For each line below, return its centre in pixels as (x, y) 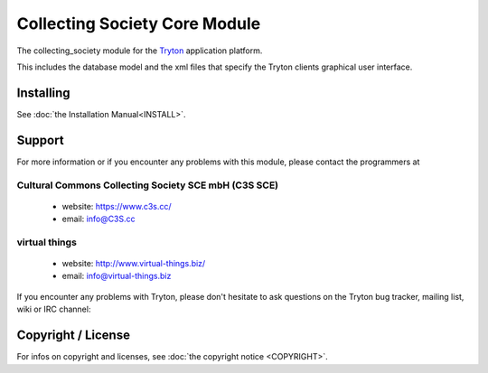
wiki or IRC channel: (54, 309)
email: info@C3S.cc (99, 219)
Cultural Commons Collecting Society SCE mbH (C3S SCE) (148, 185)
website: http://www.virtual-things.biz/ (134, 264)
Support (40, 140)
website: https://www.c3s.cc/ (117, 206)
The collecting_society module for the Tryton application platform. (140, 51)
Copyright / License (74, 336)
